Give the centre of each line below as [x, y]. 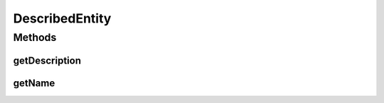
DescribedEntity [62, 18]
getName [34, 83]
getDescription [47, 60]
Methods [35, 37]
